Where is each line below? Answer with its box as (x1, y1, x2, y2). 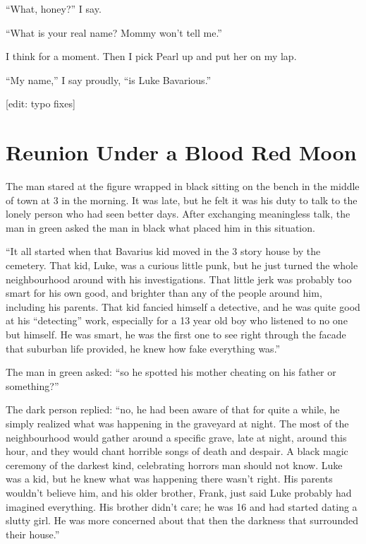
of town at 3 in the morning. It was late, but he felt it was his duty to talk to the (6, 192, 358, 207)
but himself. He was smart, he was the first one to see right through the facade (6, 327, 346, 342)
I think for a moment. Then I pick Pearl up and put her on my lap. (6, 49, 297, 64)
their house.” (6, 526, 60, 541)
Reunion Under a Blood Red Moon (6, 138, 357, 167)
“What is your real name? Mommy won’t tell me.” (6, 25, 222, 40)
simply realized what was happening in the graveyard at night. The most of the (6, 416, 349, 430)
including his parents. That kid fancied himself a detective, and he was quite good (6, 299, 360, 314)
